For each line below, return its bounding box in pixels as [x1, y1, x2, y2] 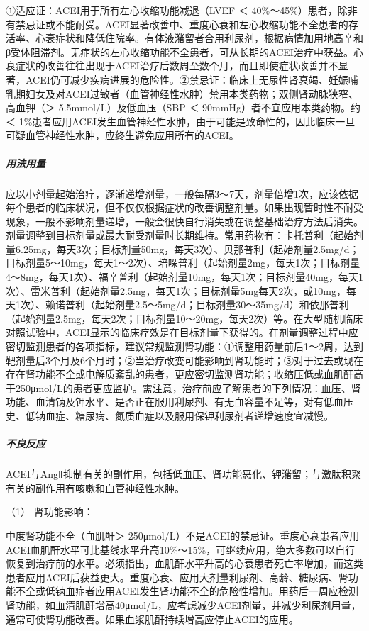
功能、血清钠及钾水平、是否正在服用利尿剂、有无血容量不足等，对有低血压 [6, 394, 353, 409]
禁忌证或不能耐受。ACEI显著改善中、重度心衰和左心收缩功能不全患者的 [15, 16, 348, 31]
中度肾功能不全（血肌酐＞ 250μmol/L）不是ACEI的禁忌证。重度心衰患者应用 [6, 527, 360, 542]
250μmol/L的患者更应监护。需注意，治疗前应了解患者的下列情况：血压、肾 [15, 380, 361, 395]
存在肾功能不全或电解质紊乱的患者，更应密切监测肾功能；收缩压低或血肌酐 [6, 367, 353, 381]
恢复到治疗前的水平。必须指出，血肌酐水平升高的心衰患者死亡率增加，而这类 [6, 556, 363, 571]
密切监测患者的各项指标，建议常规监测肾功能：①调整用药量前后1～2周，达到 [6, 339, 363, 354]
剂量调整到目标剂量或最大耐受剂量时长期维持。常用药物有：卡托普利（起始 [6, 228, 353, 242]
